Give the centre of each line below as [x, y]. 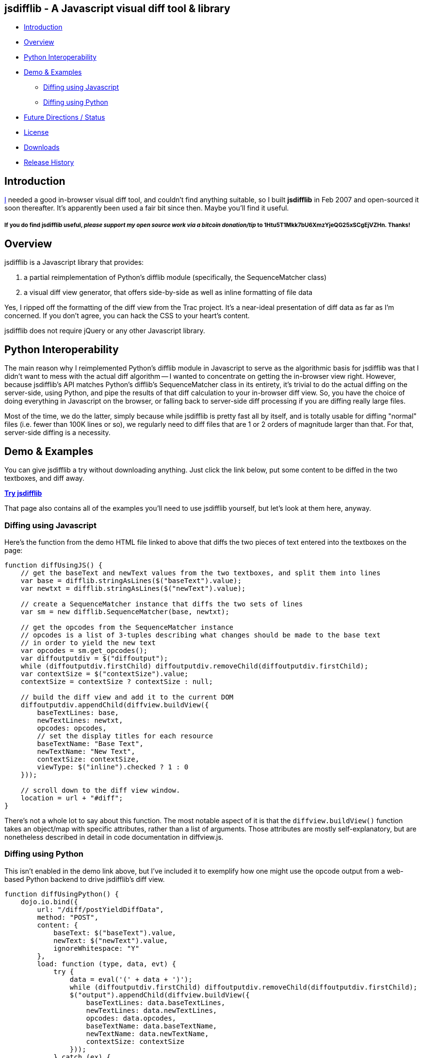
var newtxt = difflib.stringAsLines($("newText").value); [133, 588]
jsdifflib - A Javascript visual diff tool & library [117, 8]
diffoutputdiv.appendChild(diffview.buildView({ [115, 705]
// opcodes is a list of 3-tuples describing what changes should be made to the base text [201, 635]
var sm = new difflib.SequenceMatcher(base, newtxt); [125, 611]
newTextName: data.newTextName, [147, 1034]
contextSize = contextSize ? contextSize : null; [117, 681]
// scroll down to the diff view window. [100, 790]
